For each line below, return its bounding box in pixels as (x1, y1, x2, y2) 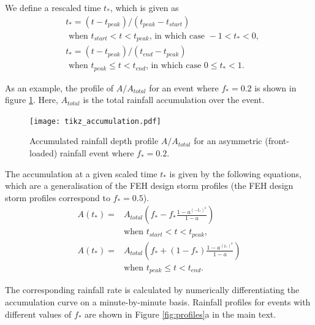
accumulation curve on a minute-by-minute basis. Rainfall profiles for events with (5, 296, 311, 308)
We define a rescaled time (5, 1, 101, 13)
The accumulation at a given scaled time (5, 167, 157, 180)
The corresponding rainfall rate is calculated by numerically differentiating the (5, 283, 300, 296)
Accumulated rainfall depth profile (29, 134, 159, 147)
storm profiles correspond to (5, 191, 110, 204)
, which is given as (110, 1, 179, 13)
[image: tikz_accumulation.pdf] (29, 117, 161, 126)
